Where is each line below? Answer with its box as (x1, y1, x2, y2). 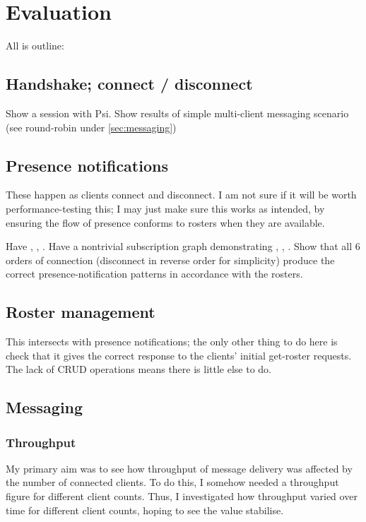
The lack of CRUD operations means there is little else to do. (6, 362, 271, 376)
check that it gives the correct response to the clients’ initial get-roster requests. (6, 348, 352, 362)
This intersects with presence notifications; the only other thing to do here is (6, 334, 338, 349)
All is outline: (6, 38, 64, 53)
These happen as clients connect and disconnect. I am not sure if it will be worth (6, 187, 357, 202)
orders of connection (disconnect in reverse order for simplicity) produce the (6, 252, 335, 267)
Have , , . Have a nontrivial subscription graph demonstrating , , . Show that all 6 (6, 239, 360, 254)
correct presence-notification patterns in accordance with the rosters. (6, 266, 303, 281)
